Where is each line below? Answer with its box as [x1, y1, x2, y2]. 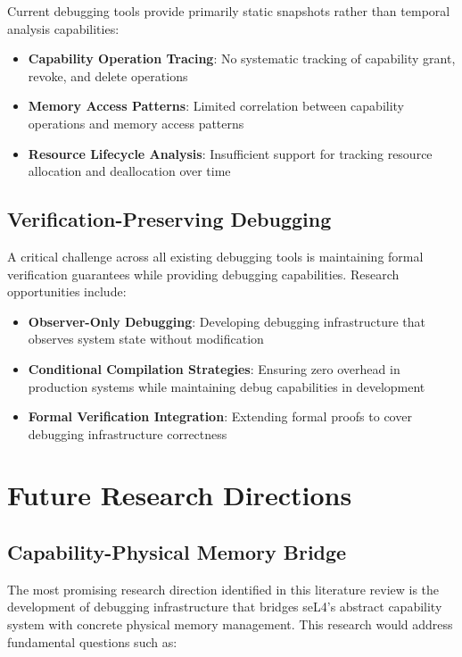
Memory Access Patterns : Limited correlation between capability [28, 96, 405, 115]
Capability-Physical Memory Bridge [7, 538, 347, 566]
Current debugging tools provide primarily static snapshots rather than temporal [7, 2, 450, 20]
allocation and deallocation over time [28, 162, 231, 180]
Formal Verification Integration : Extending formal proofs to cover [28, 407, 412, 426]
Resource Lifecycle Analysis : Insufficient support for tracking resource [28, 144, 433, 162]
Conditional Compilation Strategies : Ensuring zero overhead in [28, 359, 400, 378]
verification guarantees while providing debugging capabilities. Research [7, 264, 400, 283]
